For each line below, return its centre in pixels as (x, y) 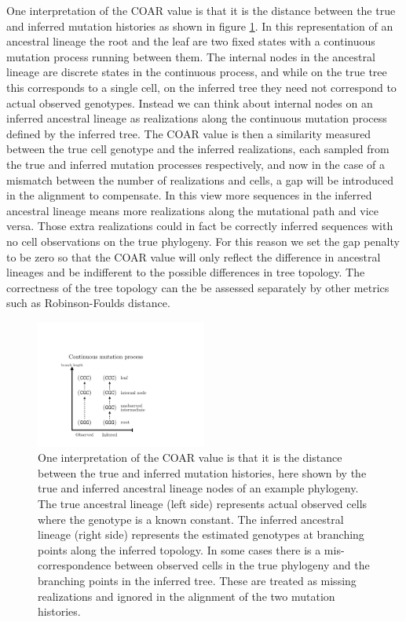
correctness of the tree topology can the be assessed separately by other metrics (198, 287)
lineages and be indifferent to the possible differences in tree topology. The (186, 272)
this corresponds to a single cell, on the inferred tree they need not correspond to (201, 87)
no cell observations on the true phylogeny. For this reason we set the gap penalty (203, 241)
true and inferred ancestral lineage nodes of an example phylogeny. (198, 488)
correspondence (75, 565)
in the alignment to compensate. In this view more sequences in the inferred (189, 195)
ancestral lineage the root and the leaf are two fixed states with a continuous (191, 41)
